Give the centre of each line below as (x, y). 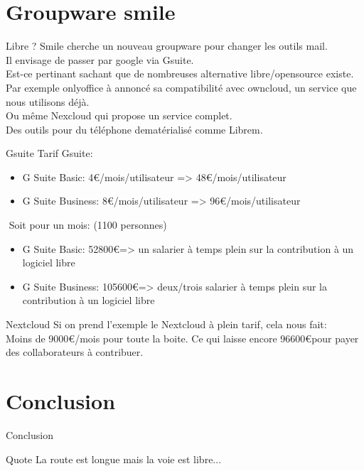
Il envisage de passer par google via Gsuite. (100, 59)
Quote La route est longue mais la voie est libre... (114, 459)
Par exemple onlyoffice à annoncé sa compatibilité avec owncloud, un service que (181, 87)
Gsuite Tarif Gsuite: (49, 153)
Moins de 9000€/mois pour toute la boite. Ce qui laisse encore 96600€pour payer (182, 338)
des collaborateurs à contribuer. (75, 352)
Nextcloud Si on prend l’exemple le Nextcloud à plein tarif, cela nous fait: (166, 324)
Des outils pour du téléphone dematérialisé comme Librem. (134, 129)
